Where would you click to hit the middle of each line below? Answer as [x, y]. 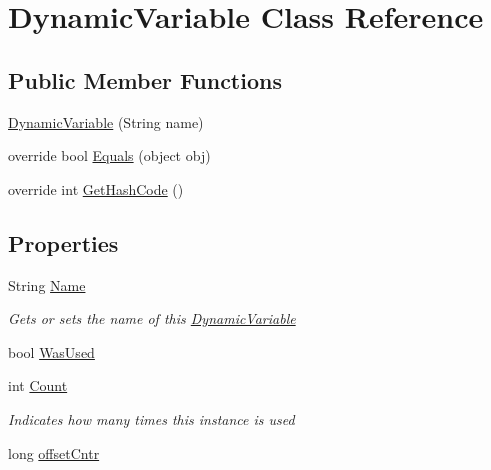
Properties [63, 242]
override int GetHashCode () [96, 188]
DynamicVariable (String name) [106, 121]
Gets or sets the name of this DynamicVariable [152, 318]
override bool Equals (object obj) [109, 155]
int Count [38, 385]
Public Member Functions [145, 79]
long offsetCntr [54, 452]
